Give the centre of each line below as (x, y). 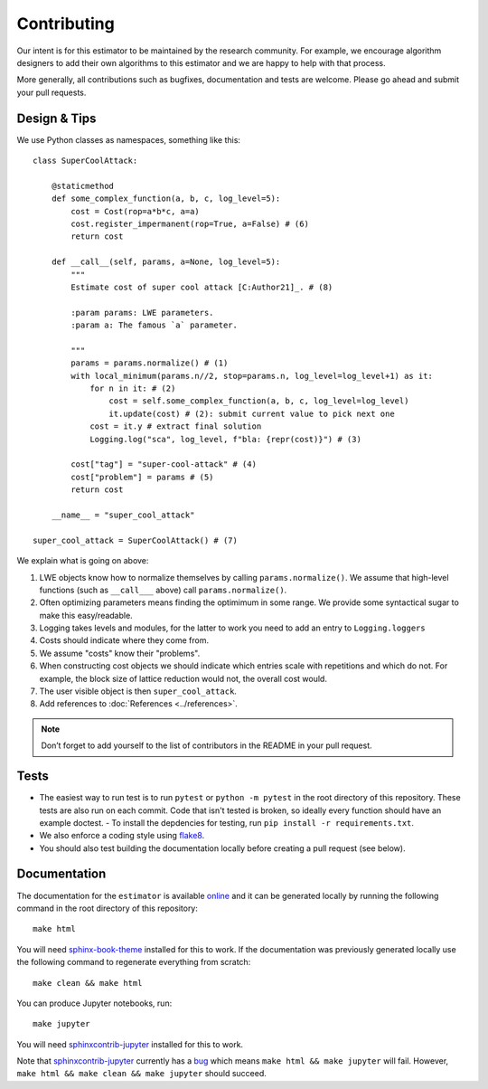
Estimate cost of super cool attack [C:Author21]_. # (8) (202, 287)
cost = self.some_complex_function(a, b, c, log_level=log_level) (259, 401)
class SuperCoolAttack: (85, 161)
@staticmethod (83, 186)
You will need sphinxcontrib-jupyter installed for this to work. (130, 1044)
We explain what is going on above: (83, 561)
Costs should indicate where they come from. (124, 640)
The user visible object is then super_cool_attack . (138, 691)
